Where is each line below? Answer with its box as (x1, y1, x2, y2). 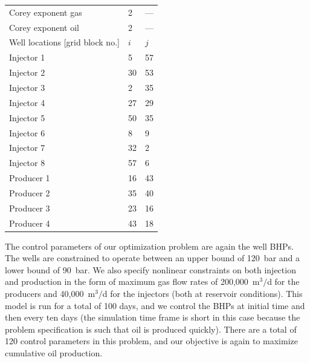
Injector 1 (9, 51, 45, 64)
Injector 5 (9, 111, 45, 124)
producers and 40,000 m (5, 287, 95, 300)
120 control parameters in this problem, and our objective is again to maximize (5, 335, 298, 347)
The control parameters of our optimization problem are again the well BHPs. (5, 239, 294, 252)
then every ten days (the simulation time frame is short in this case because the (5, 311, 300, 324)
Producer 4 (9, 216, 50, 229)
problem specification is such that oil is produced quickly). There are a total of (5, 322, 297, 335)
